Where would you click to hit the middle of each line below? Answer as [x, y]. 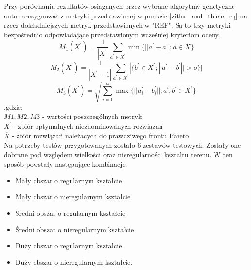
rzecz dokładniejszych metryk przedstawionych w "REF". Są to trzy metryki [117, 25]
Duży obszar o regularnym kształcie [69, 245]
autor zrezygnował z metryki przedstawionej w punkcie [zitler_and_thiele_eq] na [126, 15]
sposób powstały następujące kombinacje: [66, 164]
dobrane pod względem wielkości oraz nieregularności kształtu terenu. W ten [118, 154]
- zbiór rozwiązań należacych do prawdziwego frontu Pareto [100, 135]
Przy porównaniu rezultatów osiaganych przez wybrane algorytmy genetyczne [119, 6]
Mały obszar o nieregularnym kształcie [73, 196]
